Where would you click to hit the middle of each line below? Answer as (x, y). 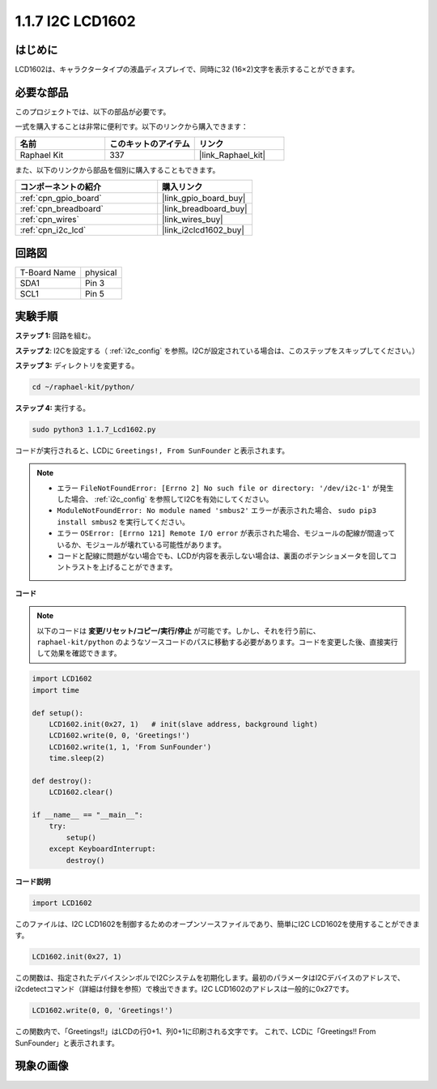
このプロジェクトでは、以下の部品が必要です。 (93, 111)
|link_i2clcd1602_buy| (203, 230)
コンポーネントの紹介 (60, 187)
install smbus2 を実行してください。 (123, 522)
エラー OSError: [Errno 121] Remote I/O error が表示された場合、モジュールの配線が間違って (226, 533)
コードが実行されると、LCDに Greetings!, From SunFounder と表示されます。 (152, 451)
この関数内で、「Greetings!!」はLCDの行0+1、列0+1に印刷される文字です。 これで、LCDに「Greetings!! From (195, 1031)
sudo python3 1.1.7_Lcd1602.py (94, 429)
